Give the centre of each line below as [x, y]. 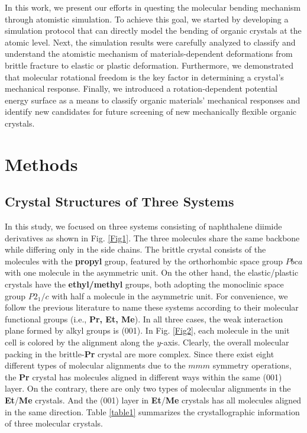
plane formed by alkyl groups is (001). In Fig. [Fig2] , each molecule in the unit [147, 330]
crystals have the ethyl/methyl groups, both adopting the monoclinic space [144, 284]
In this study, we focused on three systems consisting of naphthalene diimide [143, 226]
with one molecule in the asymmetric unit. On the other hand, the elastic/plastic [152, 272]
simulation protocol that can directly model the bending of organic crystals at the [153, 30]
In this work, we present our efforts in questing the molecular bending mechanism [153, 7]
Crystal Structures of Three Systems [119, 201]
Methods [41, 164]
